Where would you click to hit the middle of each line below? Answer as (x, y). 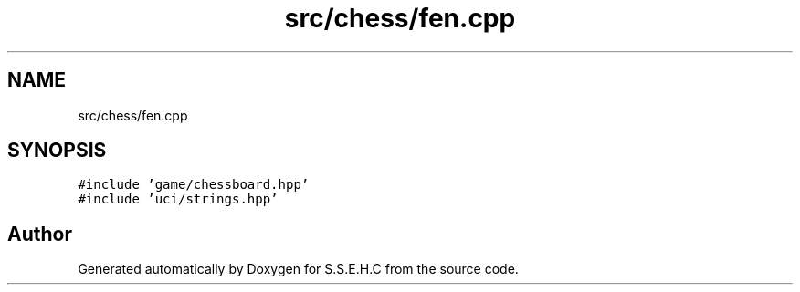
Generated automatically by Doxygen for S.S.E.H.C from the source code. (298, 269)
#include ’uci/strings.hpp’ (178, 199)
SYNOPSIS (57, 151)
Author (40, 234)
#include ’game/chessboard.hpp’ (194, 185)
